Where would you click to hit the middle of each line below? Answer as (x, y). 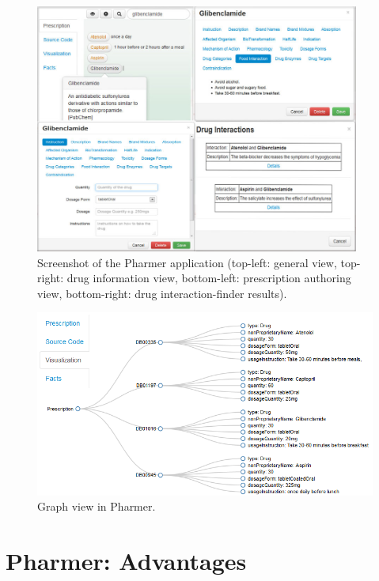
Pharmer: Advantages (126, 561)
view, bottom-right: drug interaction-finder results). (162, 293)
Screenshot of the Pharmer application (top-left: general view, (187, 262)
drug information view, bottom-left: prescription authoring (209, 278)
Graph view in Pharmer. (97, 506)
